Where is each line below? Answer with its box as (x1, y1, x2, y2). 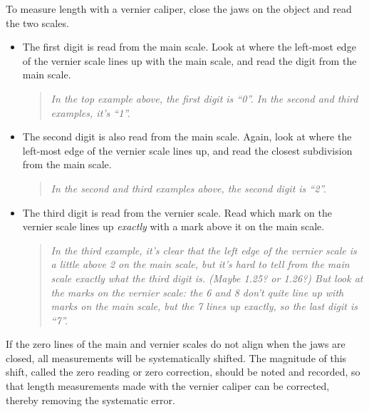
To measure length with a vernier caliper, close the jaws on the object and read (6, 1, 352, 16)
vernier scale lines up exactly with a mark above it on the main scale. (22, 219, 325, 234)
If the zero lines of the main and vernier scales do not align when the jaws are (6, 336, 345, 351)
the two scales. (6, 15, 69, 30)
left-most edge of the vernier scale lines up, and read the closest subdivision (22, 143, 353, 158)
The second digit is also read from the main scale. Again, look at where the (22, 129, 352, 144)
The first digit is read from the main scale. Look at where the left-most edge (22, 39, 356, 54)
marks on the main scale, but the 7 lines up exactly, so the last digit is (51, 299, 358, 314)
